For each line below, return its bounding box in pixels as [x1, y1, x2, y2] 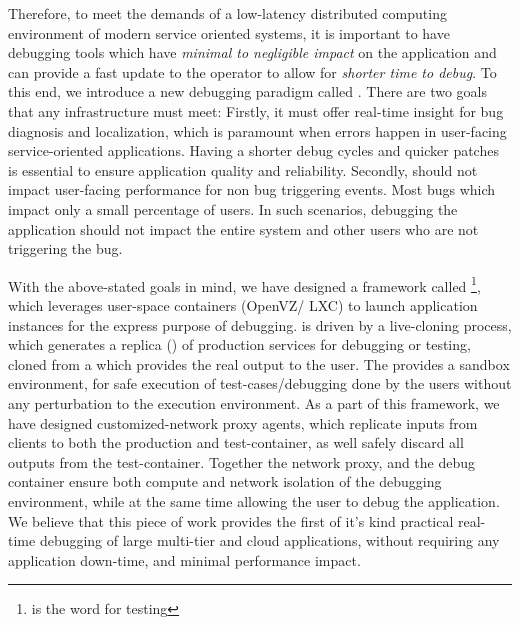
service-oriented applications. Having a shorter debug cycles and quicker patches [8, 140, 499, 161]
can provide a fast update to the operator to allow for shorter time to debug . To [8, 61, 497, 82]
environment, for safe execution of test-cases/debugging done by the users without [8, 373, 512, 394]
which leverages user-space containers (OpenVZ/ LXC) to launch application [8, 294, 478, 315]
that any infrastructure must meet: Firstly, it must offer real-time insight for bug [8, 100, 504, 121]
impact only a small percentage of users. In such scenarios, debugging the [8, 198, 458, 219]
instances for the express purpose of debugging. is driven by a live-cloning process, [8, 314, 512, 335]
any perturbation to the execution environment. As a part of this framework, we [8, 392, 500, 413]
